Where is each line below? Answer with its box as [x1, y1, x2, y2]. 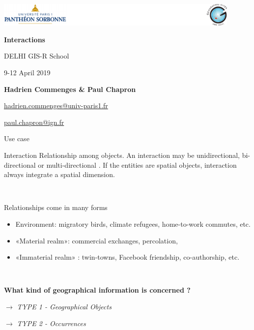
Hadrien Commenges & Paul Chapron [4, 84, 136, 94]
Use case [4, 133, 29, 144]
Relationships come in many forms [4, 202, 108, 212]
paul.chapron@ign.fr [4, 117, 64, 127]
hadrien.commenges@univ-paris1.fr [4, 100, 108, 111]
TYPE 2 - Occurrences [17, 318, 86, 328]
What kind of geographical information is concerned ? [4, 285, 191, 295]
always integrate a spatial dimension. [4, 169, 115, 180]
